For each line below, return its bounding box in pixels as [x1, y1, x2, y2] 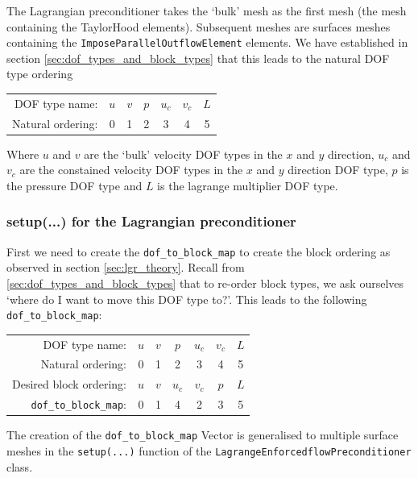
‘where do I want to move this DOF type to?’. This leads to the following [6, 290, 367, 307]
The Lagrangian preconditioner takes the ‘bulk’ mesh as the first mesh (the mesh [6, 2, 407, 19]
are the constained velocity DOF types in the [19, 161, 243, 178]
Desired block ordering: [12, 376, 126, 393]
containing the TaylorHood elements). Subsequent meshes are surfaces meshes [6, 18, 391, 35]
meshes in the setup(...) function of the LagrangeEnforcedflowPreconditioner [6, 442, 412, 459]
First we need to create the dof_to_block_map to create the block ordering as [6, 243, 391, 260]
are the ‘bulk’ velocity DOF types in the [84, 145, 283, 162]
